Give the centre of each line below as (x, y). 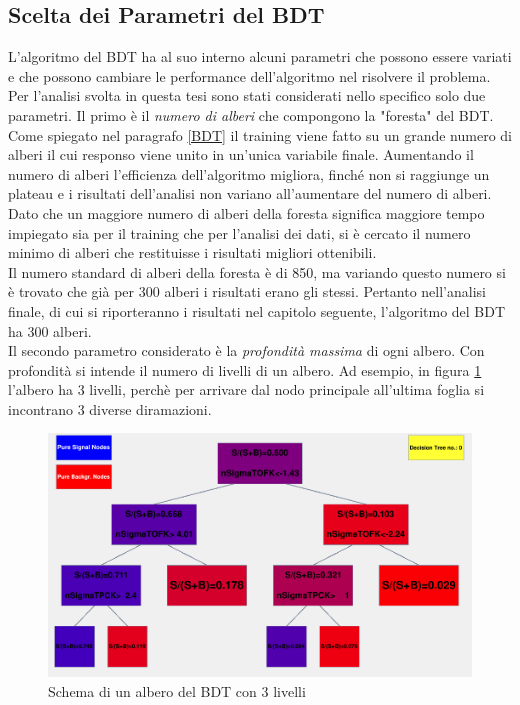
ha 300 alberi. (50, 330)
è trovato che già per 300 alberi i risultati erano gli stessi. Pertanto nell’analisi (247, 291)
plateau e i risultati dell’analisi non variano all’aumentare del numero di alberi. (250, 193)
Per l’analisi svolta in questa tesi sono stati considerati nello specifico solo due (247, 95)
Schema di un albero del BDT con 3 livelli (177, 690)
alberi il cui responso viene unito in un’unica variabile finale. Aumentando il (241, 154)
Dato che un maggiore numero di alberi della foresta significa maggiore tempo (246, 212)
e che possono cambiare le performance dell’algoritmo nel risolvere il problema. (249, 75)
